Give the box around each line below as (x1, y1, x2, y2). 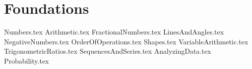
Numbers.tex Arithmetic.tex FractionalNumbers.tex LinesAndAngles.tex (4, 27, 224, 37)
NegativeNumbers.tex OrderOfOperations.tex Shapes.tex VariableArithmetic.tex (4, 36, 249, 46)
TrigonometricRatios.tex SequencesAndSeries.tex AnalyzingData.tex (4, 46, 211, 56)
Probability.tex (4, 55, 49, 66)
